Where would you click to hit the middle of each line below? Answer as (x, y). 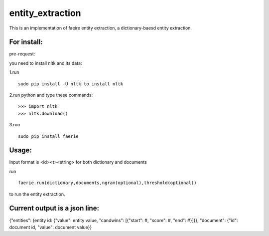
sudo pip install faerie (48, 136)
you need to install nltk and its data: (46, 63)
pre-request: (22, 54)
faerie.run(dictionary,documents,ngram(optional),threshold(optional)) (107, 183)
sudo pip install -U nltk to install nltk (71, 84)
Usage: (21, 150)
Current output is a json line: (54, 208)
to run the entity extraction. (37, 194)
